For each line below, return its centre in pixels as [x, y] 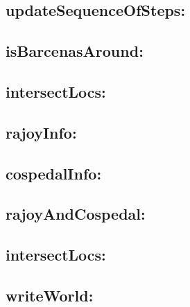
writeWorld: [50, 295]
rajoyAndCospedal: [76, 214]
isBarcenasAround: [75, 51]
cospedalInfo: [54, 173]
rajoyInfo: [41, 132]
